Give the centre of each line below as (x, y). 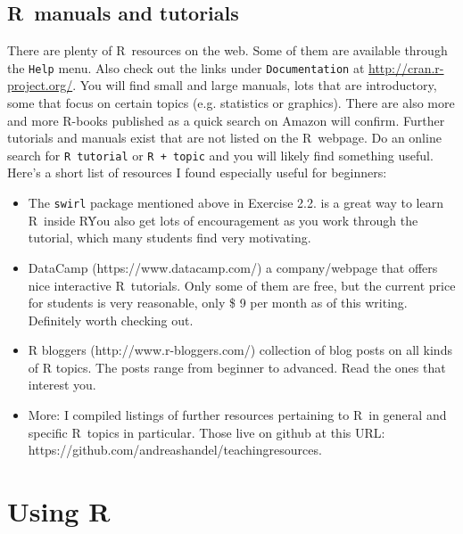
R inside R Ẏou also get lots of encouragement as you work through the (223, 220)
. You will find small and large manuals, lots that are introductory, (255, 85)
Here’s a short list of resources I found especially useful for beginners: (197, 173)
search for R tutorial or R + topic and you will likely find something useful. (220, 155)
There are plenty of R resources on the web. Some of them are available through (227, 50)
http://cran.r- (406, 67)
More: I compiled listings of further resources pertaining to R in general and (237, 415)
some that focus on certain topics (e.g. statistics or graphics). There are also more (231, 103)
